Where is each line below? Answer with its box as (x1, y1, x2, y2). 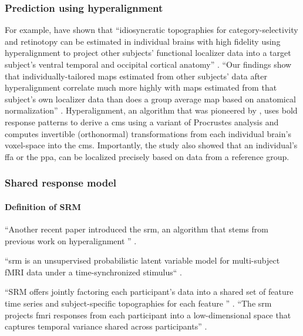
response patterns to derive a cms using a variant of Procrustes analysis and (5, 115, 279, 128)
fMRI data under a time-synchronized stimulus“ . (5, 265, 182, 278)
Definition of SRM (5, 200, 81, 212)
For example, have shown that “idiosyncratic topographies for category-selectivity (5, 24, 298, 36)
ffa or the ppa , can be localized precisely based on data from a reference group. (5, 150, 289, 162)
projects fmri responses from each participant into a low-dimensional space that (5, 308, 291, 321)
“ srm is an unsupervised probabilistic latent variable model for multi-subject (5, 254, 280, 267)
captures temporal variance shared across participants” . (5, 320, 207, 332)
